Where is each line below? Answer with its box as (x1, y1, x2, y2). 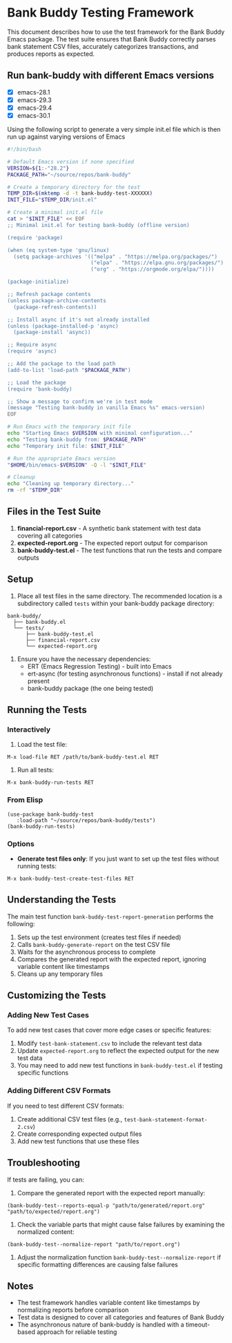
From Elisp (7, 795, 43, 805)
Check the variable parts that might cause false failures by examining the (17, 1220, 225, 1228)
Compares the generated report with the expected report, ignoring (17, 954, 206, 963)
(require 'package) (7, 234, 64, 241)
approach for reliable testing (37, 1328, 117, 1336)
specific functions (17, 1068, 69, 1077)
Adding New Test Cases (7, 1010, 90, 1020)
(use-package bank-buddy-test (7, 811, 95, 818)
